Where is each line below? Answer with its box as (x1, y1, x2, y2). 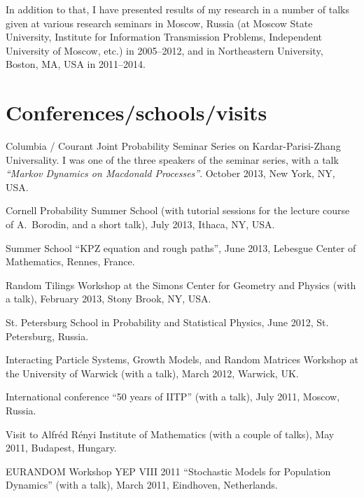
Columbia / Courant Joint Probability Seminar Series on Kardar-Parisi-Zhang (6, 139, 341, 153)
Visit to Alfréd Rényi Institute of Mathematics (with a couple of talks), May (6, 426, 335, 441)
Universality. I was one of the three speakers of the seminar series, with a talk (6, 152, 339, 167)
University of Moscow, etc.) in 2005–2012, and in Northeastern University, (6, 43, 323, 57)
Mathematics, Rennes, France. (6, 254, 135, 269)
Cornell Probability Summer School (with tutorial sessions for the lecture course (6, 203, 350, 218)
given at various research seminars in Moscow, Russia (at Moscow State (6, 15, 313, 30)
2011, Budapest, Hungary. (6, 440, 117, 455)
